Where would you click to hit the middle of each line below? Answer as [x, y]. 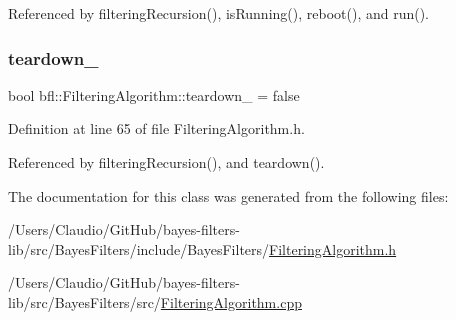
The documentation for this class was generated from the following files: [228, 195]
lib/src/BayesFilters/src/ [84, 301]
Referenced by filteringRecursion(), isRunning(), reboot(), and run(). [219, 13]
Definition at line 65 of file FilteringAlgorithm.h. [156, 128]
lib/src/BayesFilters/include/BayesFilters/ [139, 248]
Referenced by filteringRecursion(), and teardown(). [166, 162]
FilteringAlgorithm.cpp [231, 301]
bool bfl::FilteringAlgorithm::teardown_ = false [154, 94]
